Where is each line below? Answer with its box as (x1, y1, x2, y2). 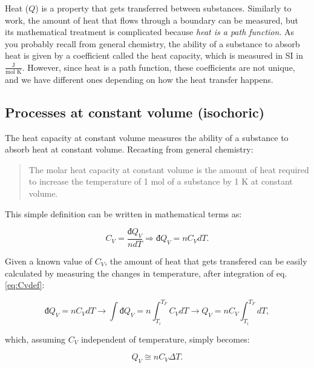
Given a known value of (5, 254, 92, 267)
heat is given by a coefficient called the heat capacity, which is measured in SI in (5, 49, 303, 62)
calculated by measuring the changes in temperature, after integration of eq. (5, 266, 287, 279)
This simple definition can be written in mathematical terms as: (5, 207, 242, 220)
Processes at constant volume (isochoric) (5, 102, 265, 121)
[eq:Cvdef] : (5, 278, 45, 291)
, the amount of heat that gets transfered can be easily (105, 254, 307, 267)
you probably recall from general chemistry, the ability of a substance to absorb (5, 37, 300, 50)
